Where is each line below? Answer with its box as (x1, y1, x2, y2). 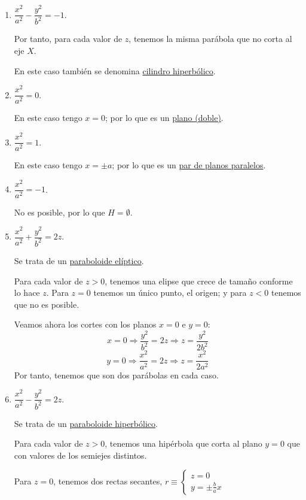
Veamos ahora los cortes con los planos (14, 318, 157, 331)
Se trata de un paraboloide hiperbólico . (14, 417, 158, 429)
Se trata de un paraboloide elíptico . (14, 254, 144, 266)
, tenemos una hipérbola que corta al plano (105, 437, 262, 450)
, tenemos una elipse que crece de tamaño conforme (105, 274, 293, 287)
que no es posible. (14, 298, 79, 310)
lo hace (14, 286, 40, 299)
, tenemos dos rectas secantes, (53, 475, 163, 487)
